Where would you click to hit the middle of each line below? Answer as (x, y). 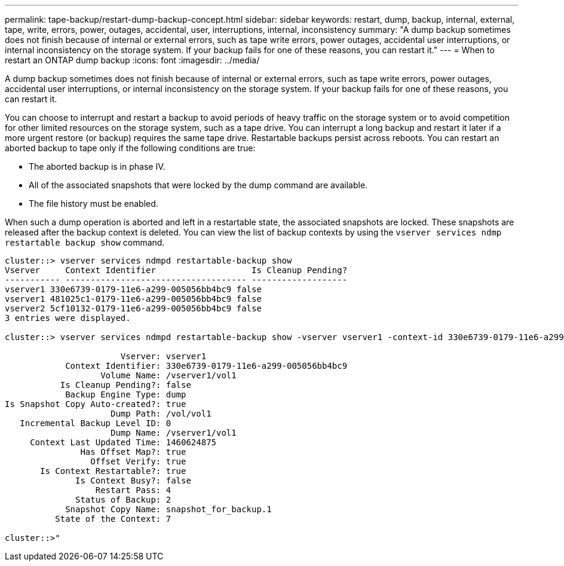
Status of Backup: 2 (123, 500)
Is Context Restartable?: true (113, 471)
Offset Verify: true (138, 461)
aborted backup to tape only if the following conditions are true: (130, 148)
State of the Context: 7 (113, 519)
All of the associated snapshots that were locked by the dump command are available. (198, 185)
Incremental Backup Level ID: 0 (96, 423)
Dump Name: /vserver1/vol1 (174, 433)
